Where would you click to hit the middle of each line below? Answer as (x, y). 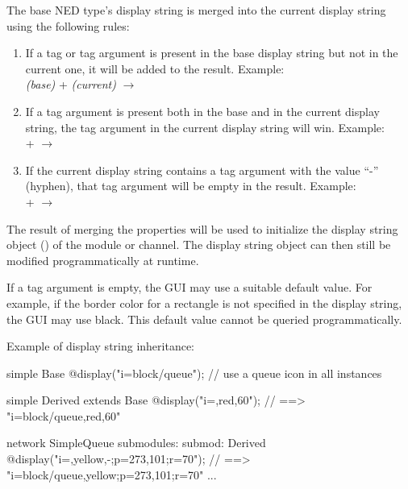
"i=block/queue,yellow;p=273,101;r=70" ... (112, 474)
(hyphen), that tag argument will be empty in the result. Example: (191, 186)
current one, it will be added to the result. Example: (155, 68)
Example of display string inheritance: (101, 346)
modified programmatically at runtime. (103, 260)
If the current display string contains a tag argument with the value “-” (202, 170)
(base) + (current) (71, 84)
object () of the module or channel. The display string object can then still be (199, 244)
